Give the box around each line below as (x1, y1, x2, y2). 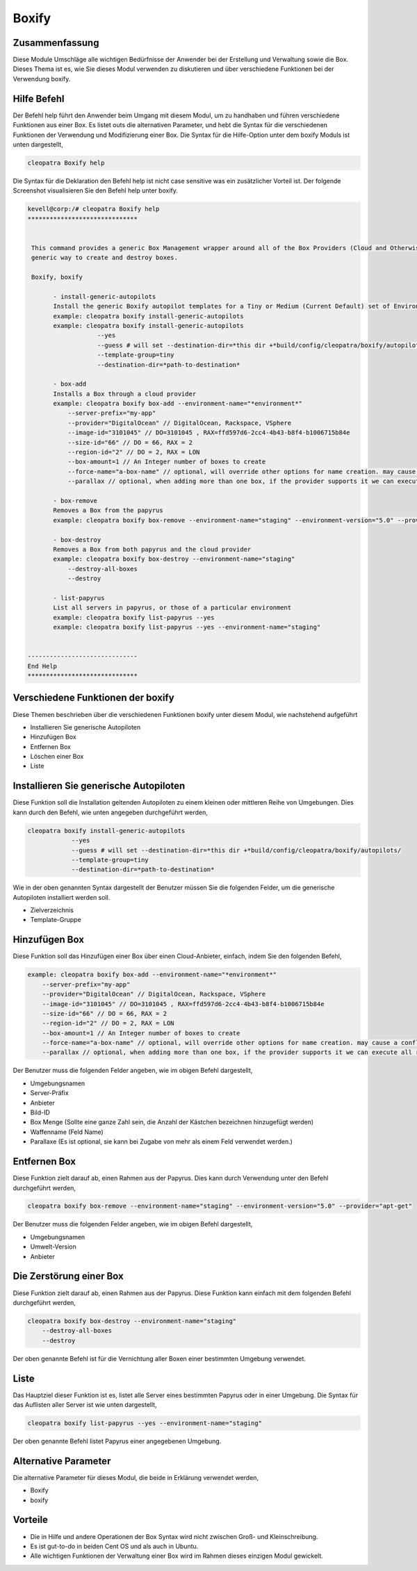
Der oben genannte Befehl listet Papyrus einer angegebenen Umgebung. (13, 1437, 222, 1445)
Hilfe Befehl (13, 92, 65, 104)
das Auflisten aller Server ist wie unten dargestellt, (13, 1400, 157, 1408)
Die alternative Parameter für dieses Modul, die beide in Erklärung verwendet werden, (13, 1473, 259, 1481)
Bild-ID (30, 1108, 50, 1117)
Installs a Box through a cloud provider (53, 390, 197, 397)
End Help (27, 662, 58, 670)
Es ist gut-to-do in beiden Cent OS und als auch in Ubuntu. (30, 1542, 199, 1550)
